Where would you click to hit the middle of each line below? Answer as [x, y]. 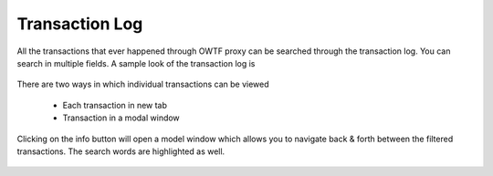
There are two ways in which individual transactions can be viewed [143, 84]
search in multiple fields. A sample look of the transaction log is [136, 63]
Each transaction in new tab [115, 105]
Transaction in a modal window [121, 118]
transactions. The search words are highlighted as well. [121, 151]
